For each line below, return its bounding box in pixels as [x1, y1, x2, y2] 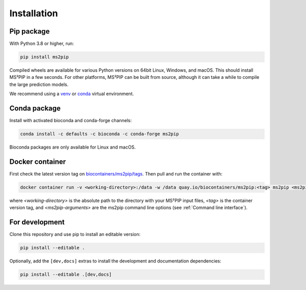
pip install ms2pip [20, 54, 69, 60]
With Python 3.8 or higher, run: [9, 41, 74, 47]
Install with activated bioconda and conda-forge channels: [9, 118, 132, 124]
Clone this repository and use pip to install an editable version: [9, 231, 141, 238]
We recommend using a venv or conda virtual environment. [9, 91, 134, 97]
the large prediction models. [9, 81, 69, 88]
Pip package [9, 27, 50, 36]
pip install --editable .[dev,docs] [20, 272, 112, 277]
